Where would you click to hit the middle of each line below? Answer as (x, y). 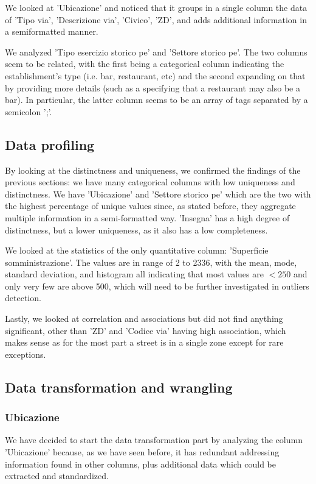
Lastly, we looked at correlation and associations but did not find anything (144, 319)
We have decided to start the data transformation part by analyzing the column (154, 440)
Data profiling (50, 144)
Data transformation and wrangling (119, 387)
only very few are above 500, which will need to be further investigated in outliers (157, 286)
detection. (23, 298)
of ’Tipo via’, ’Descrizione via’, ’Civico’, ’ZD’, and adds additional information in (156, 19)
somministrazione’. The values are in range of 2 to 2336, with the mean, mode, (151, 262)
